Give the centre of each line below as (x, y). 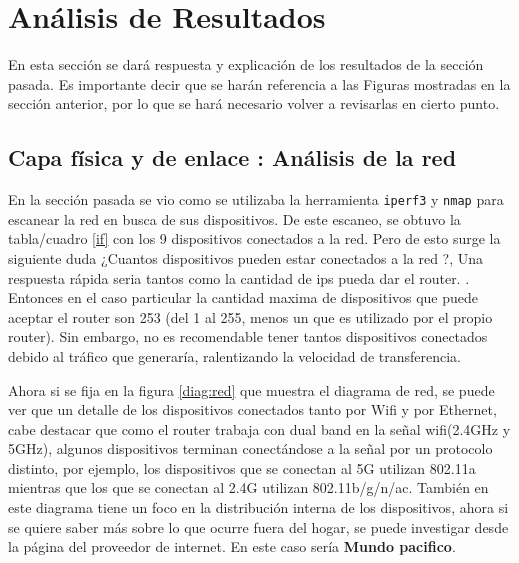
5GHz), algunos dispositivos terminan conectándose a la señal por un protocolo (250, 448)
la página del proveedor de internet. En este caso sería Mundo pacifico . (232, 546)
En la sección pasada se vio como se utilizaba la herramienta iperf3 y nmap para (256, 199)
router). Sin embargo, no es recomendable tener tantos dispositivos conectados (248, 336)
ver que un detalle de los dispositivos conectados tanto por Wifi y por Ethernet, (252, 409)
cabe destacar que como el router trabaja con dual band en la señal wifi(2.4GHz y (259, 428)
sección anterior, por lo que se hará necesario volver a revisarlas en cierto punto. (254, 103)
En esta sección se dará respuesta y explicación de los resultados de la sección (246, 64)
